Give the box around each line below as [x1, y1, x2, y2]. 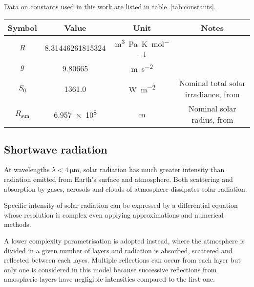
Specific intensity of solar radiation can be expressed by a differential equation [4, 200, 238, 210]
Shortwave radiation [4, 141, 107, 156]
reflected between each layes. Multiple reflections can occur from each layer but [4, 255, 241, 265]
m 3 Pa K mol [115, 36, 164, 49]
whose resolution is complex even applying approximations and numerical [4, 209, 224, 220]
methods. [4, 219, 31, 229]
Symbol [8, 22, 37, 33]
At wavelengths [4, 164, 50, 175]
